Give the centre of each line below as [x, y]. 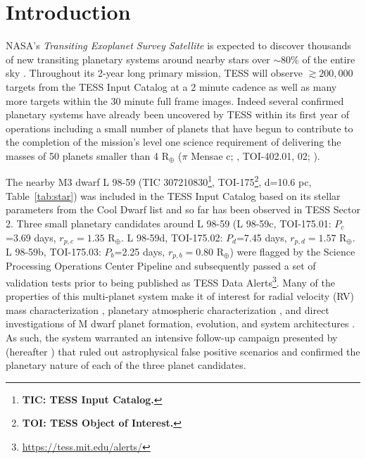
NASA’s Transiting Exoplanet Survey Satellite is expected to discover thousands [178, 45]
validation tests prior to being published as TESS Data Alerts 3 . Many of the [171, 281]
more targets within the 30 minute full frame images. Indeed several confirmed [175, 100]
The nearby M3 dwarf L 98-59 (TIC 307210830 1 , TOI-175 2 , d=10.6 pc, [159, 181]
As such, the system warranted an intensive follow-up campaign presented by [172, 338]
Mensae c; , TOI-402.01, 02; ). [255, 155]
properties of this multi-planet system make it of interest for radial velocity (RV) [180, 296]
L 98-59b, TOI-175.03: [53, 251]
